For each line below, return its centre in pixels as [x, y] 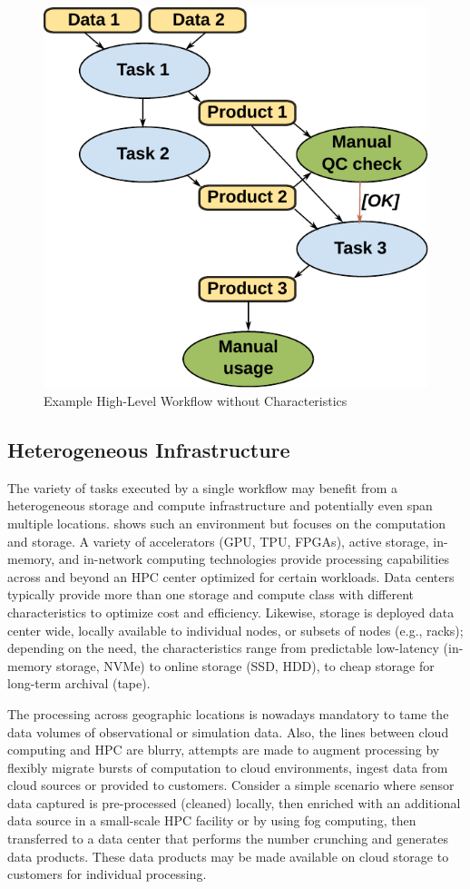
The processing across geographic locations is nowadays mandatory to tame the [228, 713]
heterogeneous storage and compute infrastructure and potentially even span [220, 505]
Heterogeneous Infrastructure [149, 449]
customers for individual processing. [107, 874]
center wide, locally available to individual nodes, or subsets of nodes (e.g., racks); [235, 630]
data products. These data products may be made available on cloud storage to [228, 856]
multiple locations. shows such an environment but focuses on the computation [227, 523]
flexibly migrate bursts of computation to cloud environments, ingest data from [228, 767]
